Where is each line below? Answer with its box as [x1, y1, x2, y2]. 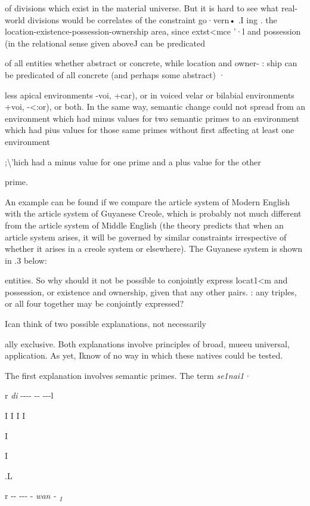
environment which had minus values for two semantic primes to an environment [5, 112, 299, 124]
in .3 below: [5, 254, 47, 266]
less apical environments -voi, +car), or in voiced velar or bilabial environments [5, 88, 294, 101]
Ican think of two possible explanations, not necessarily [5, 317, 206, 330]
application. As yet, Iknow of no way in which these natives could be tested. [5, 349, 283, 362]
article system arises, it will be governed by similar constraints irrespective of [5, 230, 287, 243]
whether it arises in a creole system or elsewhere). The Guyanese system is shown [5, 242, 303, 255]
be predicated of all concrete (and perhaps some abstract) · [5, 68, 225, 81]
